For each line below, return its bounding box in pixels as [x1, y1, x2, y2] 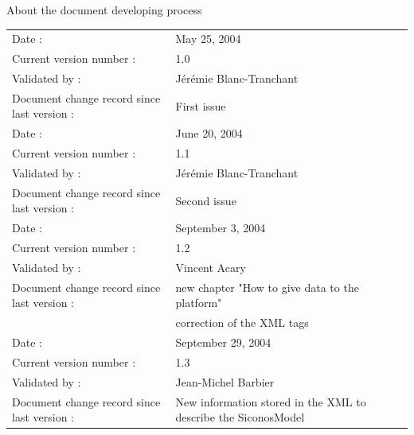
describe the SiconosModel [175, 409, 305, 425]
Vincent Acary [175, 258, 246, 275]
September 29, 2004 [175, 334, 271, 351]
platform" [175, 294, 222, 311]
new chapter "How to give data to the [175, 278, 359, 295]
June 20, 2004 [175, 125, 243, 142]
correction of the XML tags [175, 314, 309, 331]
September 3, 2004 [175, 219, 266, 236]
